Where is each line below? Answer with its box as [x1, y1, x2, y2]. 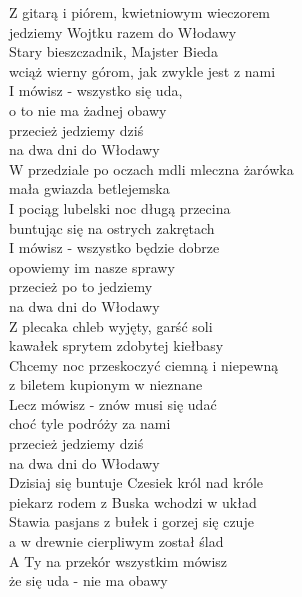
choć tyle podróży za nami [9, 413, 171, 434]
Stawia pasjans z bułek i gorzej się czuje [9, 511, 254, 532]
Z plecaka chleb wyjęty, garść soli [9, 315, 213, 336]
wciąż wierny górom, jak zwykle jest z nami [9, 60, 276, 81]
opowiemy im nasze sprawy [9, 256, 175, 277]
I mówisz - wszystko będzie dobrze [9, 237, 220, 258]
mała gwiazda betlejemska [9, 178, 170, 199]
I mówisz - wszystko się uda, [9, 80, 183, 101]
